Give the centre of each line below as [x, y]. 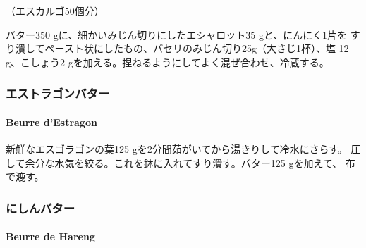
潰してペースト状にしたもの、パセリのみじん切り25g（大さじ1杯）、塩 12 [182, 48]
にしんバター [41, 207]
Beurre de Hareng [50, 236]
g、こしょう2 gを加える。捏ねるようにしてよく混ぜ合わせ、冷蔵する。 [167, 62]
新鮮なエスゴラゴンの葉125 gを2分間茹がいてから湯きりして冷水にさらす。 [177, 149]
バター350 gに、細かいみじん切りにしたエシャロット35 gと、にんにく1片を [177, 34]
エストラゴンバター [58, 93]
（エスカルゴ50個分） [55, 11]
